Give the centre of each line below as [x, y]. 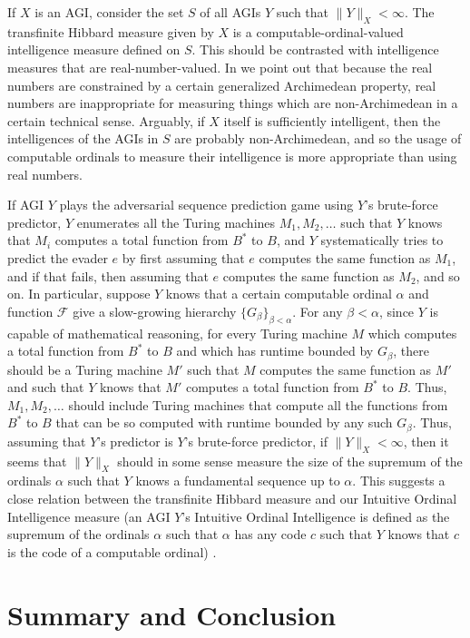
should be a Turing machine [85, 369]
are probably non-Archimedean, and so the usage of [318, 138]
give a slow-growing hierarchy [155, 311]
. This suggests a [399, 481]
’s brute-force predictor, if [256, 441]
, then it [426, 441]
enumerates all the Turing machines [176, 222]
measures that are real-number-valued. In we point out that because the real [220, 67]
